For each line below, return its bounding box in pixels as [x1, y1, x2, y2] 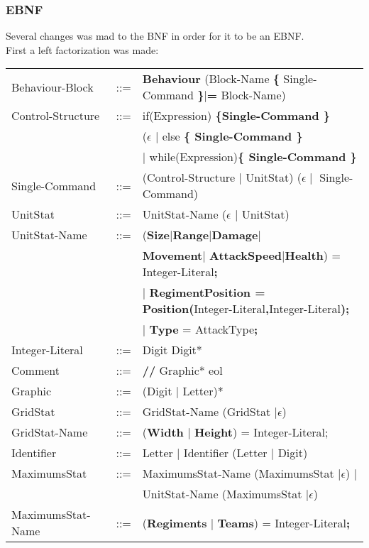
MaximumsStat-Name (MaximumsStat [142, 465, 334, 482]
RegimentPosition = [149, 284, 265, 301]
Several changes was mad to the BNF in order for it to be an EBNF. [6, 28, 304, 43]
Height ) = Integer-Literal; [194, 424, 329, 441]
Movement [142, 247, 203, 264]
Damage [211, 226, 258, 243]
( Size [142, 226, 170, 243]
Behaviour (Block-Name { [142, 70, 280, 87]
